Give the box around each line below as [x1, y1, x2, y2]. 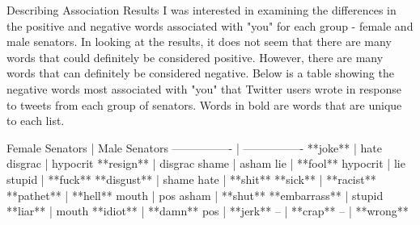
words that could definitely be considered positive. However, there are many [6, 48, 384, 65]
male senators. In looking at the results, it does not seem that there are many [6, 33, 392, 50]
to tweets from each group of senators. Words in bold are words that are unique [6, 96, 402, 113]
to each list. [6, 112, 65, 129]
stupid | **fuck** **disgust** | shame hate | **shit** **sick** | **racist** [6, 170, 376, 187]
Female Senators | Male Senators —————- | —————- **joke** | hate [6, 139, 382, 156]
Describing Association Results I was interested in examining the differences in [6, 2, 397, 18]
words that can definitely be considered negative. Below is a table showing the [6, 65, 394, 81]
